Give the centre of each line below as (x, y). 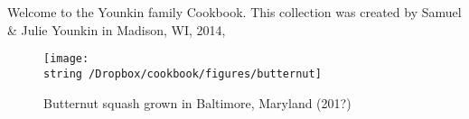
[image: (66, 59)
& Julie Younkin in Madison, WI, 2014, (117, 29)
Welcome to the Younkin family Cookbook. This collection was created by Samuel (234, 12)
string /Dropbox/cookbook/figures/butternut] (183, 73)
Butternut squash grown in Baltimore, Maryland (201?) (197, 102)
